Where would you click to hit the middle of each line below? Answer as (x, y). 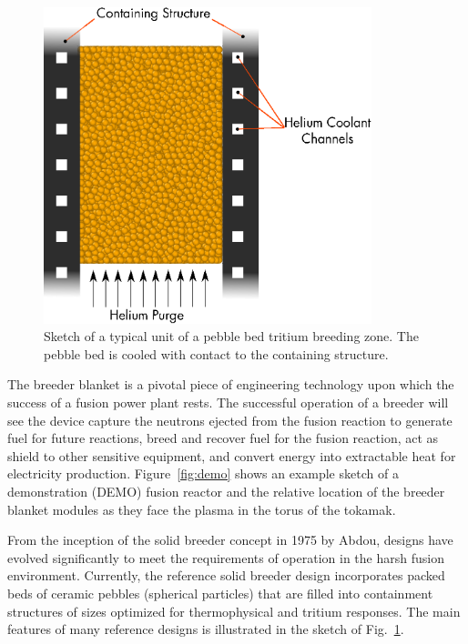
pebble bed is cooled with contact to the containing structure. (216, 353)
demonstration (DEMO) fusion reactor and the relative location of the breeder (226, 491)
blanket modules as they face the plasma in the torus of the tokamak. (202, 509)
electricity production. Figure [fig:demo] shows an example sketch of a (203, 473)
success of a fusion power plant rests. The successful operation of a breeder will (228, 402)
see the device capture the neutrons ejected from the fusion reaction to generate (230, 420)
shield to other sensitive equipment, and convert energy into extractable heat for (232, 455)
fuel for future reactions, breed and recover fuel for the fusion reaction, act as (223, 438)
